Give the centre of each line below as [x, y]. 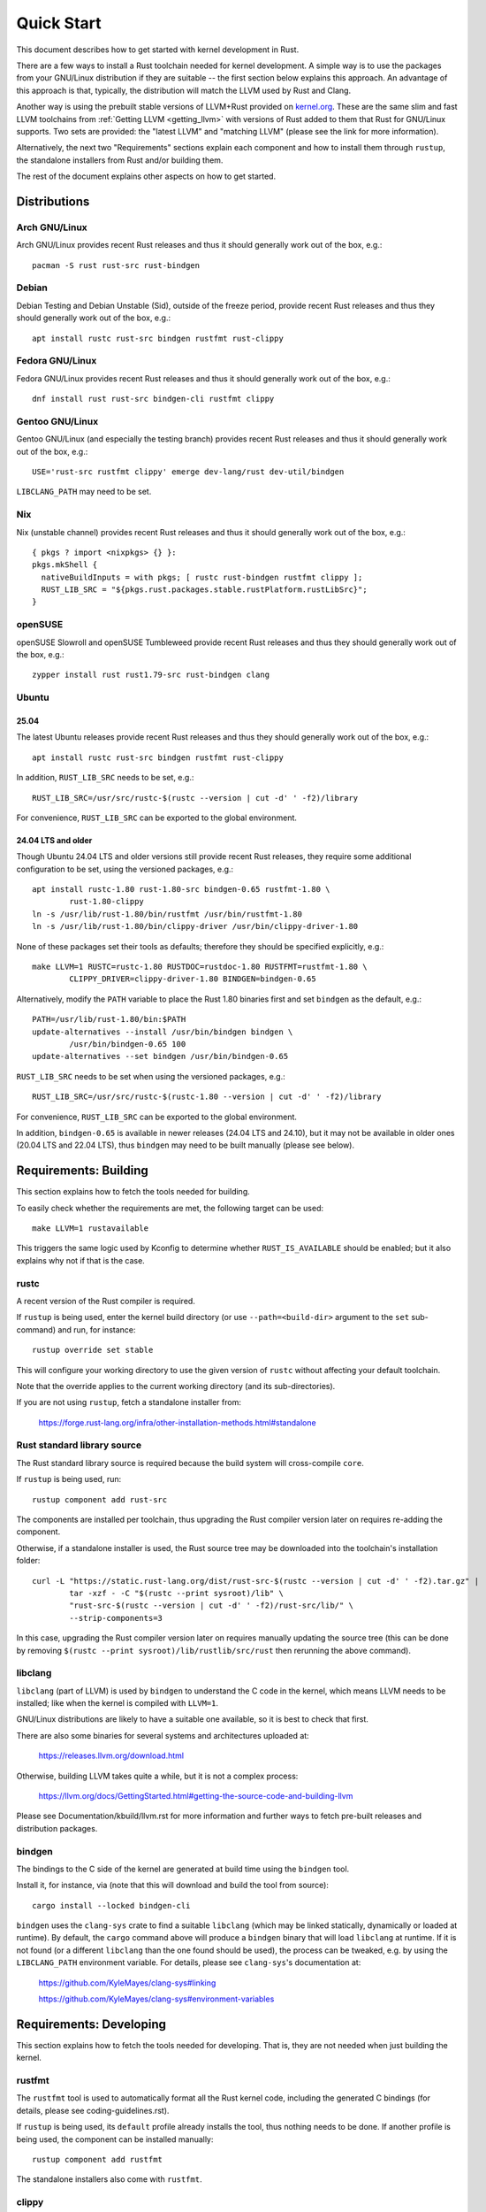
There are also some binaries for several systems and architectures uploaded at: [163, 1735]
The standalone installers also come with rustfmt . [109, 2179]
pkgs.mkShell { [65, 565]
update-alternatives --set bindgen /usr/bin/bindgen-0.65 [160, 1056]
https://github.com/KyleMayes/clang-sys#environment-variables [156, 1999]
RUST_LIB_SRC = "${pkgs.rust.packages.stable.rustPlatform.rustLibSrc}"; [204, 590]
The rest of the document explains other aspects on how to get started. [146, 176]
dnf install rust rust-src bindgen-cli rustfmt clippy [153, 399]
